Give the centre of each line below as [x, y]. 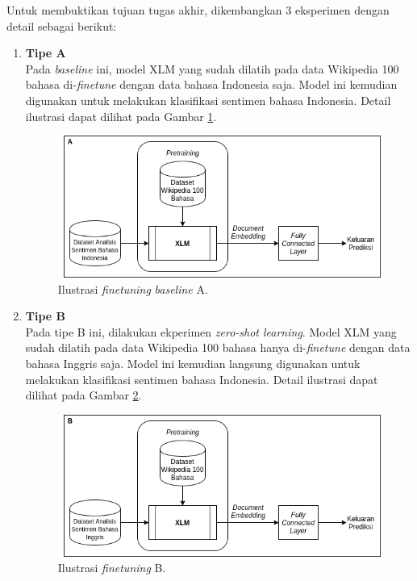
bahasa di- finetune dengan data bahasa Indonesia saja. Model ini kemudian [211, 84]
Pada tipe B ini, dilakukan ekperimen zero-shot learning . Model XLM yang [211, 331]
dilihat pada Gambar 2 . [83, 395]
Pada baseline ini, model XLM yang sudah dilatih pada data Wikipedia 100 [212, 68]
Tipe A [46, 53]
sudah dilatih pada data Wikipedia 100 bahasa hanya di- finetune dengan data [218, 347]
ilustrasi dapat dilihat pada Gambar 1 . [121, 116]
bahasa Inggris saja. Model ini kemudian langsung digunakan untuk [193, 364]
